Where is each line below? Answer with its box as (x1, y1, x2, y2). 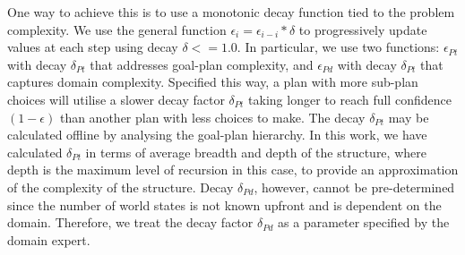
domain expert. (7, 230, 90, 249)
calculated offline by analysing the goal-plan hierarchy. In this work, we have (7, 125, 427, 144)
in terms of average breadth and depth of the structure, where (85, 142, 426, 161)
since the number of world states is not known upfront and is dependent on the (7, 195, 442, 214)
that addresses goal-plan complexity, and (90, 55, 314, 73)
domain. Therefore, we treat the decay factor (7, 213, 254, 232)
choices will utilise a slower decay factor (7, 89, 225, 108)
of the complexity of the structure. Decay (7, 177, 234, 196)
